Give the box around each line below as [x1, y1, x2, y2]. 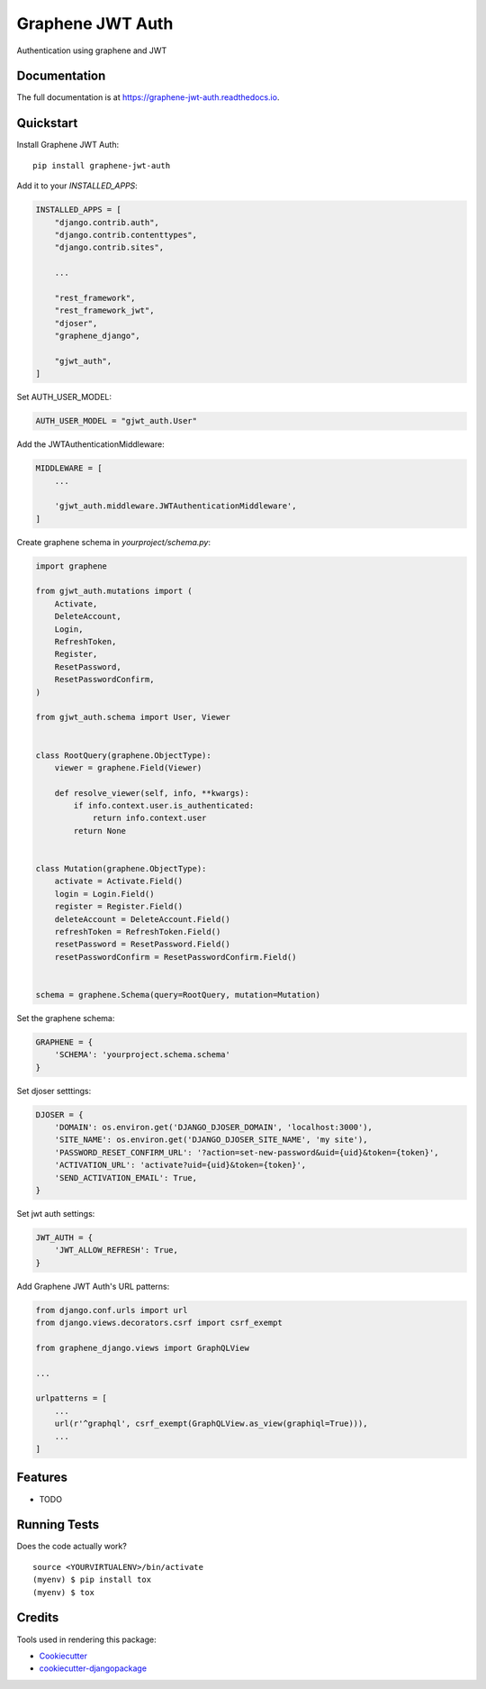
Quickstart [16, 115, 78, 131]
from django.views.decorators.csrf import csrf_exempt [35, 1318, 283, 1328]
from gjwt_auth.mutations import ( [35, 586, 193, 597]
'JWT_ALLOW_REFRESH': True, [54, 1245, 179, 1255]
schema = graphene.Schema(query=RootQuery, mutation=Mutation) [35, 990, 321, 1000]
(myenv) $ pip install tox [32, 1575, 152, 1585]
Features [16, 1470, 67, 1485]
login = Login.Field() [54, 889, 155, 899]
